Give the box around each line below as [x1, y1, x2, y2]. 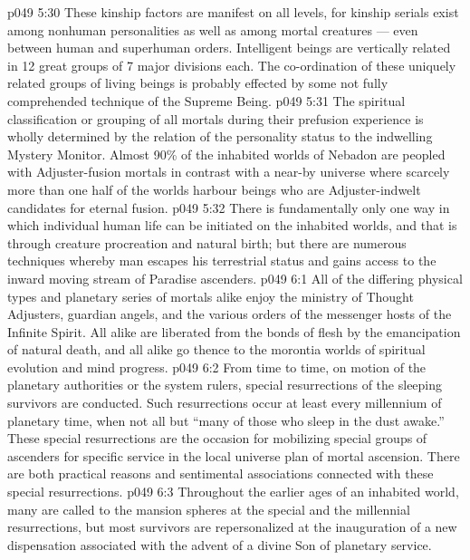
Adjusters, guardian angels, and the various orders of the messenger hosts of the [7, 304, 452, 323]
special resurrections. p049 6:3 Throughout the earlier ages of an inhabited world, [7, 482, 459, 501]
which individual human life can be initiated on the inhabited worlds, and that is [7, 216, 457, 235]
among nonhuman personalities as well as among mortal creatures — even [7, 20, 418, 39]
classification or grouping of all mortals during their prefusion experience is [7, 109, 424, 128]
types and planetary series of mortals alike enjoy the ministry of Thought [7, 286, 414, 305]
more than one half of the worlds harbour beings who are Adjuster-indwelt [7, 179, 421, 198]
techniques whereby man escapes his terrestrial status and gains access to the [7, 251, 436, 270]
